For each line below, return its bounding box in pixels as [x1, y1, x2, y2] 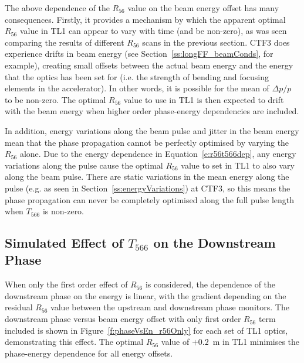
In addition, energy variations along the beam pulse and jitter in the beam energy [5, 124, 299, 136]
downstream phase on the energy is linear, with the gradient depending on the [5, 289, 286, 302]
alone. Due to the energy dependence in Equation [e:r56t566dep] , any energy [19, 148, 296, 160]
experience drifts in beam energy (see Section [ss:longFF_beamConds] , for [5, 47, 273, 60]
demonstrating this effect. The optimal [5, 335, 144, 348]
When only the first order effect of [5, 278, 128, 290]
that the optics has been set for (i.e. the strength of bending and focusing [5, 70, 269, 83]
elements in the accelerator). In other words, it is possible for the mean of [5, 82, 269, 94]
